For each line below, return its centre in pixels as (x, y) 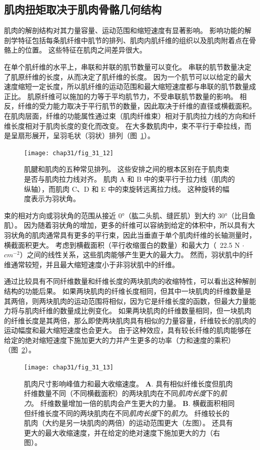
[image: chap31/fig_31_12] (69, 153)
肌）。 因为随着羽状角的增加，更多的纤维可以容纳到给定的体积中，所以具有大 (129, 225)
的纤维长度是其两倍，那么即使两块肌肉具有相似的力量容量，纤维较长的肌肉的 (130, 320)
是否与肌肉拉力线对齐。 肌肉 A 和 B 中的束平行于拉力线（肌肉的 (129, 178)
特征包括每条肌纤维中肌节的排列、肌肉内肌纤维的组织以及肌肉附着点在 (133, 40)
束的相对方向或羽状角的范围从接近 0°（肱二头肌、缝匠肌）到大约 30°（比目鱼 (130, 215)
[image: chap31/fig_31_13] (69, 368)
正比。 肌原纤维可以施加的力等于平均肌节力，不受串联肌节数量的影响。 (121, 96)
